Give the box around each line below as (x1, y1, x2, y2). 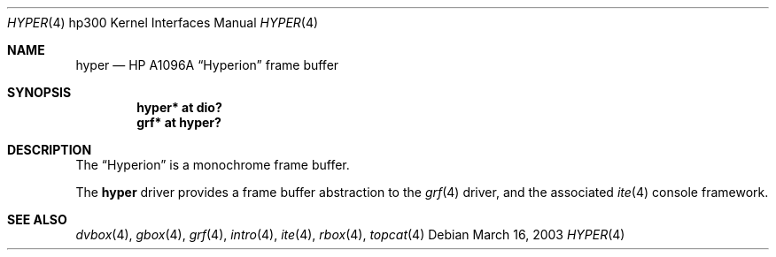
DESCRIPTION (7, 142, 92, 157)
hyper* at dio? (136, 100, 222, 115)
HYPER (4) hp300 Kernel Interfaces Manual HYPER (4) (7, 15, 319, 30)
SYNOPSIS (7, 85, 72, 100)
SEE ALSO (7, 212, 67, 227)
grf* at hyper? (136, 115, 221, 130)
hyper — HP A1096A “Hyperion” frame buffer (75, 57, 339, 72)
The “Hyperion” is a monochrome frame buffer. (75, 157, 350, 172)
